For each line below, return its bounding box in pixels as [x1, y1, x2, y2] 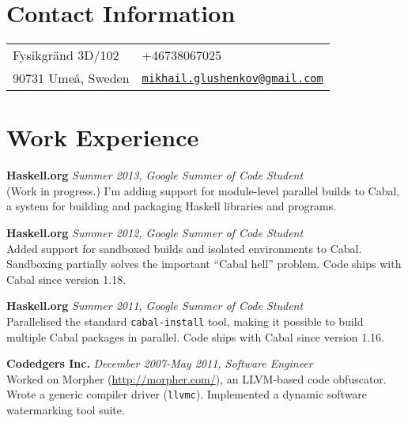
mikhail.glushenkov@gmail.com [142, 71, 323, 85]
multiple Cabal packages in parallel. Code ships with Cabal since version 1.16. [6, 328, 385, 345]
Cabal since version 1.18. [6, 270, 127, 287]
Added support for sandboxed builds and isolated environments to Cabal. [6, 240, 362, 256]
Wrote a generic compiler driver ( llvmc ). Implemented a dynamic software [6, 386, 368, 402]
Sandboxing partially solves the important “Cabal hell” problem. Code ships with [6, 255, 402, 272]
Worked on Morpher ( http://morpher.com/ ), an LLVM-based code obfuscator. [6, 370, 387, 387]
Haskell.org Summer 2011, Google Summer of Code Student [6, 297, 304, 314]
